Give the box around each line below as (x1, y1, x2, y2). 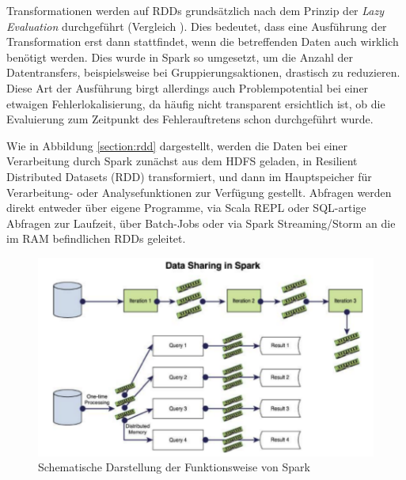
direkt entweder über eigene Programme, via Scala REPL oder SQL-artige (6, 199, 366, 216)
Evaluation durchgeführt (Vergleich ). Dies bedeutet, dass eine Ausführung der (6, 17, 387, 34)
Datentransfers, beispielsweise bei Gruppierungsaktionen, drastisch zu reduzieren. (6, 64, 400, 81)
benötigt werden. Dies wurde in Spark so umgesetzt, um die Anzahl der (6, 48, 354, 65)
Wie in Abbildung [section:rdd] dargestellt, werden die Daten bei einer (6, 137, 348, 153)
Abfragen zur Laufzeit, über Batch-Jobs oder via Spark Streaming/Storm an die (6, 214, 396, 231)
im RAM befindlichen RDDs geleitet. (6, 230, 186, 247)
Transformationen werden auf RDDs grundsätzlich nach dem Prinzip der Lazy (6, 2, 385, 18)
